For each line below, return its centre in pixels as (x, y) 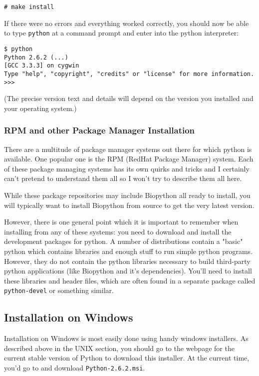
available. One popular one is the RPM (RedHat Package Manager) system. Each (129, 159)
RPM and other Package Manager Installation (100, 130)
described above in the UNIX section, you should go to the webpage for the (119, 348)
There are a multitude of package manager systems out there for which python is (128, 149)
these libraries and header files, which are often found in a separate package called (130, 280)
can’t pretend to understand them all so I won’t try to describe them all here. (123, 178)
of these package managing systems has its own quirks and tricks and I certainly (127, 168)
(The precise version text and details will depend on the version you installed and (129, 98)
